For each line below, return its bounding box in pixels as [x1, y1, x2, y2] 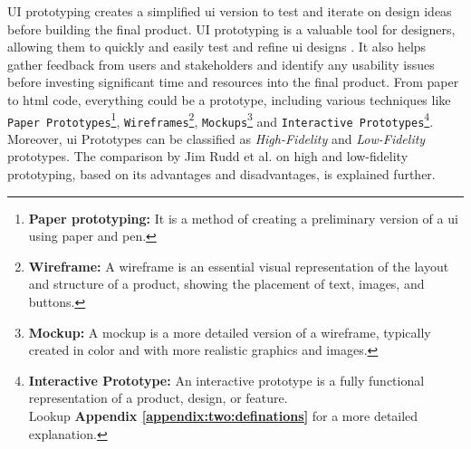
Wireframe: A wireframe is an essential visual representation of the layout [28, 256, 449, 275]
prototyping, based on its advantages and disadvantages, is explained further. [7, 165, 436, 184]
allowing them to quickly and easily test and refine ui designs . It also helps [7, 37, 427, 56]
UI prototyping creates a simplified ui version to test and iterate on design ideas [7, 2, 452, 20]
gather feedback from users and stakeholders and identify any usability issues [7, 54, 435, 73]
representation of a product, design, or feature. [28, 388, 288, 407]
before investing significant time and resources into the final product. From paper [7, 72, 459, 91]
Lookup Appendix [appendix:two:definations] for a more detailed [28, 406, 418, 425]
